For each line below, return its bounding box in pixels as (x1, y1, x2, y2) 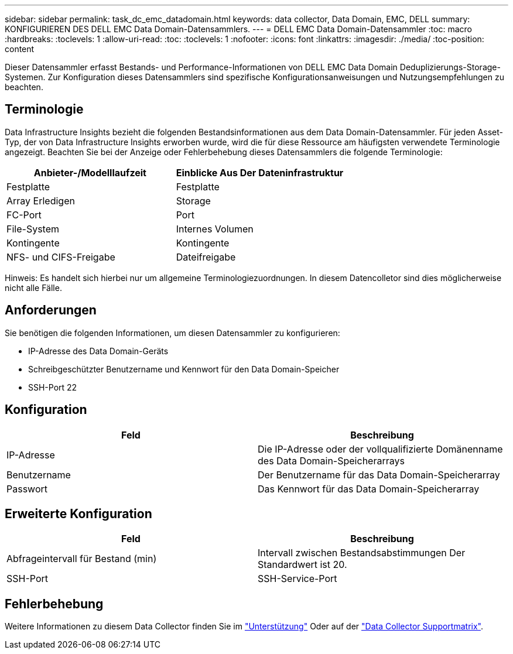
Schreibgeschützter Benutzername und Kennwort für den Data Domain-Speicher (28, 364, 340, 374)
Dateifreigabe (176, 251, 236, 263)
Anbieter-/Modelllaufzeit (33, 166, 146, 179)
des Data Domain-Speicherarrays (258, 454, 405, 467)
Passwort (6, 482, 47, 495)
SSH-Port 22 (28, 382, 77, 392)
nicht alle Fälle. (5, 282, 62, 293)
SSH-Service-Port (258, 573, 337, 585)
